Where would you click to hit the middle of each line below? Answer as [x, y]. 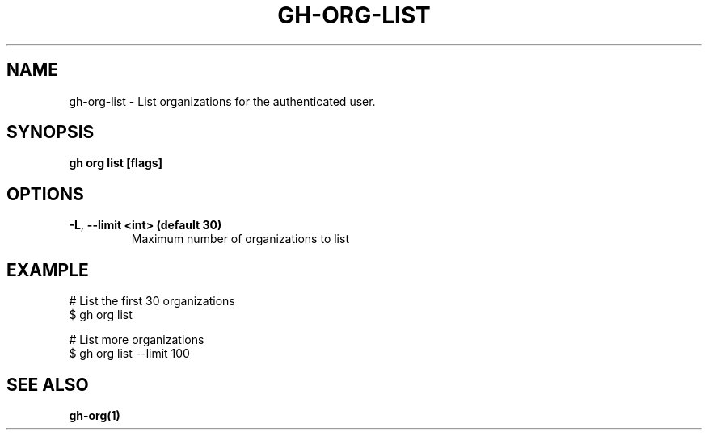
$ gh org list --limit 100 [129, 354]
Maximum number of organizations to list [240, 239]
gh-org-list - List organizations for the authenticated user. [222, 101]
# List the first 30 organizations [152, 301]
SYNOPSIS [51, 132]
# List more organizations [137, 340]
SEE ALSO [48, 384]
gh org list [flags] [116, 163]
